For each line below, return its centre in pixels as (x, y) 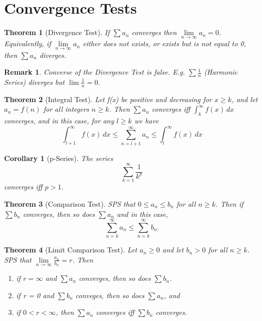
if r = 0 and (35, 295)
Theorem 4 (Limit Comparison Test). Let (71, 250)
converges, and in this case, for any (59, 121)
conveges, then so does (110, 295)
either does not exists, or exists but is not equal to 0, (165, 43)
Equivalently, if (28, 43)
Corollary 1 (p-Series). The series (59, 158)
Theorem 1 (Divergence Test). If (57, 32)
